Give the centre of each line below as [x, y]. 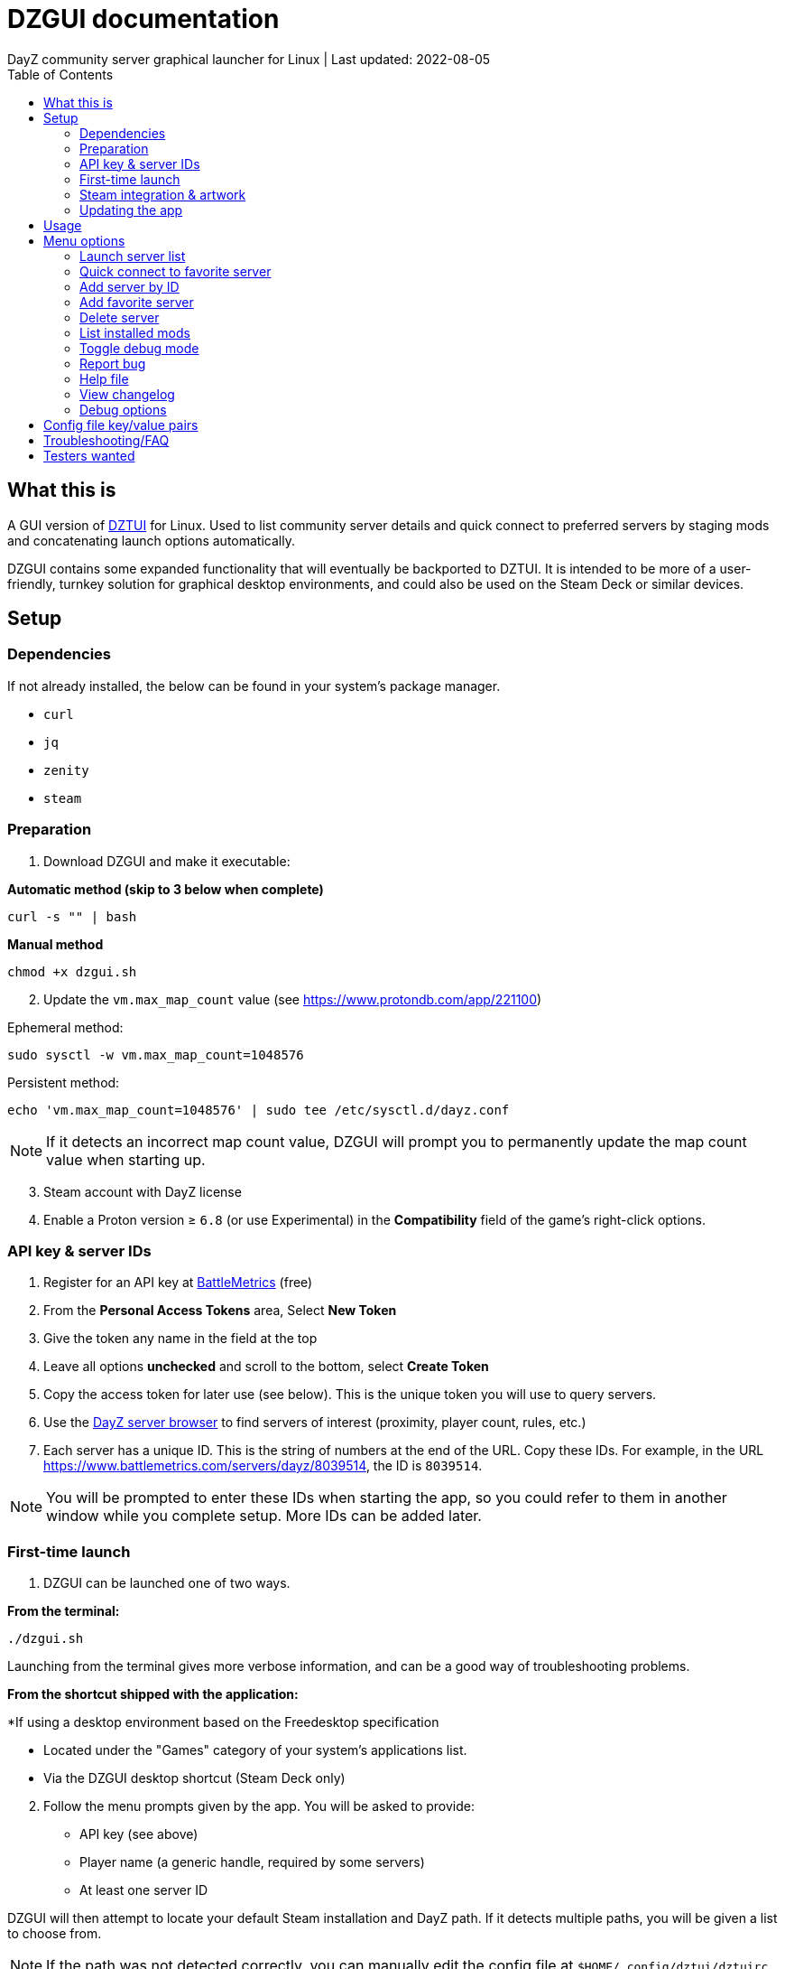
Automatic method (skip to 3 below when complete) [166, 889]
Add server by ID [129, 286]
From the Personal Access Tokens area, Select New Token [220, 1311]
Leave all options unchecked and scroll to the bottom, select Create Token [266, 1367]
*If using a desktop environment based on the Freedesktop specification [223, 1722]
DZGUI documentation [143, 19]
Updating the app [131, 210]
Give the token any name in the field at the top [180, 1339]
